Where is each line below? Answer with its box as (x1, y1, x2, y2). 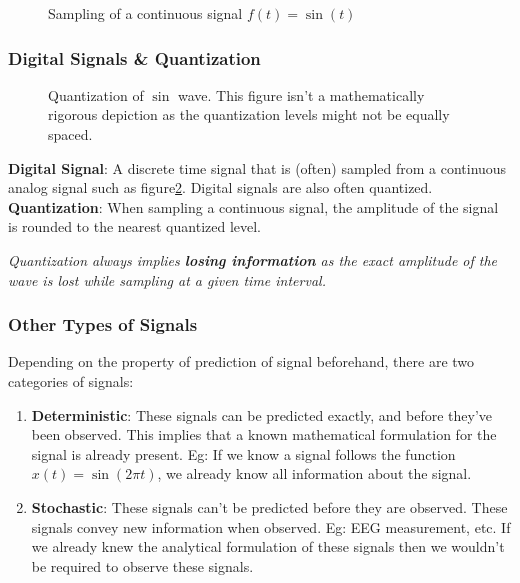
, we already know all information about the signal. (157, 463, 472, 484)
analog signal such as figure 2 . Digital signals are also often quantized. (8, 177, 433, 198)
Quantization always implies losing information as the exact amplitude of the (8, 249, 498, 270)
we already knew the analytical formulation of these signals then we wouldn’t (31, 536, 505, 557)
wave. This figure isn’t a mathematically (177, 84, 425, 105)
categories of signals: (8, 370, 134, 391)
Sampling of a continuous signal (48, 3, 243, 23)
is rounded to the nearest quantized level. (8, 216, 262, 237)
